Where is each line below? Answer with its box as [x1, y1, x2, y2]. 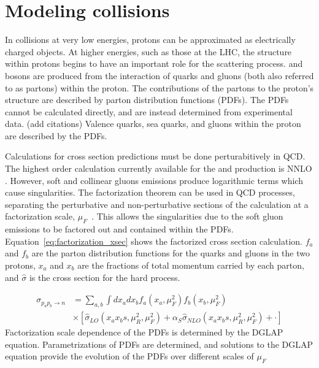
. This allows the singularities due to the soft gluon [91, 210, 283, 223]
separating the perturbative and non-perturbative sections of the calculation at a [5, 197, 309, 210]
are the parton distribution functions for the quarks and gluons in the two [31, 247, 310, 259]
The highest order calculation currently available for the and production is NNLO [5, 162, 312, 175]
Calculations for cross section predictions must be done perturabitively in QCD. [5, 150, 306, 163]
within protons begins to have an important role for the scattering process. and [5, 57, 303, 70]
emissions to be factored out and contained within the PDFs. [5, 223, 234, 236]
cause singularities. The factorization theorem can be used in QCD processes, [5, 186, 295, 199]
